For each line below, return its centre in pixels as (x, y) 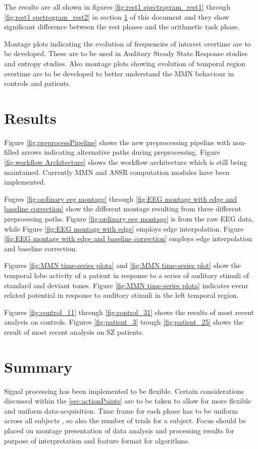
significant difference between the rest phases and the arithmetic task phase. (122, 27)
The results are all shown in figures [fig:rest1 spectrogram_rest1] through (117, 7)
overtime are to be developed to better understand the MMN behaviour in (119, 73)
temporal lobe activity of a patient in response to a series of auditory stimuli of (127, 275)
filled (12, 152)
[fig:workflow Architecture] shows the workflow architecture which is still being (126, 162)
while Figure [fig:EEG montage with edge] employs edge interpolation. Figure (124, 228)
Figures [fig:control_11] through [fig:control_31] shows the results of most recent (129, 312)
